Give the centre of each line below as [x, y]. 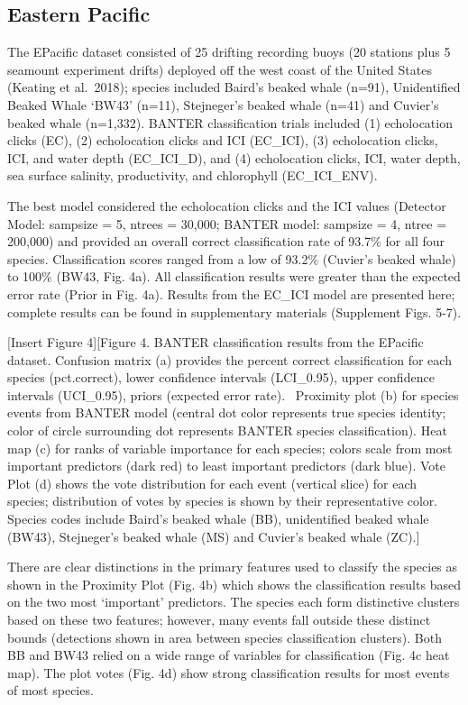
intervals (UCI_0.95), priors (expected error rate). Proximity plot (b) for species [233, 394]
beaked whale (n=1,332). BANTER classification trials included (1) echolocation [230, 122]
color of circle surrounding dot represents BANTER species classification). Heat [227, 430]
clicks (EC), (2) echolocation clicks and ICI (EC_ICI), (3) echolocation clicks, [223, 140]
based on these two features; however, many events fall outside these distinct [219, 620]
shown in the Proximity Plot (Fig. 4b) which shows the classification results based [234, 584]
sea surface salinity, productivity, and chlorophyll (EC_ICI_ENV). [193, 175]
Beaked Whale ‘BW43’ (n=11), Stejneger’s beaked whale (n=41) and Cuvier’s [223, 104]
